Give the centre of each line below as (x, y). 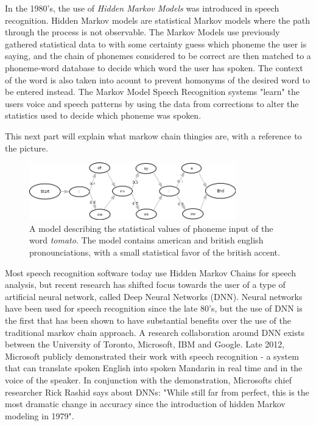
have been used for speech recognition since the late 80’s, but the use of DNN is (154, 308)
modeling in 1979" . (40, 415)
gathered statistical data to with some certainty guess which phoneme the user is (156, 44)
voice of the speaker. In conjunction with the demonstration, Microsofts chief (148, 379)
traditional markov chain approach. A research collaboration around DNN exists (155, 332)
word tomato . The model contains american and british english (146, 240)
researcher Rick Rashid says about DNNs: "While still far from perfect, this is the (157, 392)
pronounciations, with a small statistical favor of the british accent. (155, 252)
